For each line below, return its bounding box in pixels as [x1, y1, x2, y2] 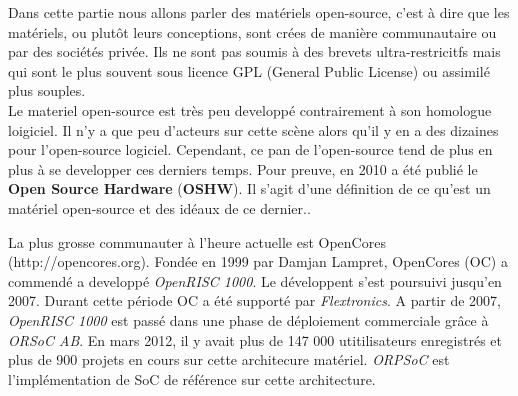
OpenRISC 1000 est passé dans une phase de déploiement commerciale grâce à [8, 309, 489, 330]
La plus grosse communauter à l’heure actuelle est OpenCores [8, 231, 386, 252]
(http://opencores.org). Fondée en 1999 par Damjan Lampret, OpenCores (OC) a [8, 251, 508, 272]
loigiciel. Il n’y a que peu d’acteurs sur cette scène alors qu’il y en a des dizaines [8, 119, 499, 140]
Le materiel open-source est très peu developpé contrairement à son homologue [8, 99, 492, 120]
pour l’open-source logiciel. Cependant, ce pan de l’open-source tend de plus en [8, 139, 493, 160]
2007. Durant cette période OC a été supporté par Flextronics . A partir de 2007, [8, 290, 501, 311]
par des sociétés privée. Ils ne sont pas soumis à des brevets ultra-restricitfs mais [8, 41, 501, 62]
